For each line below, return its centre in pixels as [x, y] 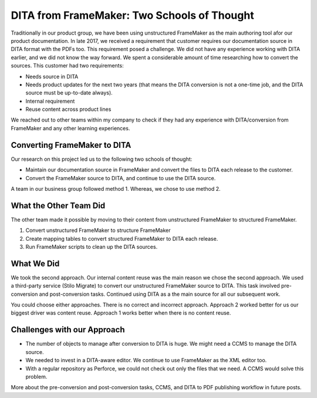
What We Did [35, 263]
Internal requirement [50, 101]
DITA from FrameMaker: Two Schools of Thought [133, 15]
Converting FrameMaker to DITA [71, 145]
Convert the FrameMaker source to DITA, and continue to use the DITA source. [121, 178]
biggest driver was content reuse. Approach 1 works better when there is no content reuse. [121, 313]
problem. [36, 376]
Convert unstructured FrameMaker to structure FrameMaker [98, 230]
